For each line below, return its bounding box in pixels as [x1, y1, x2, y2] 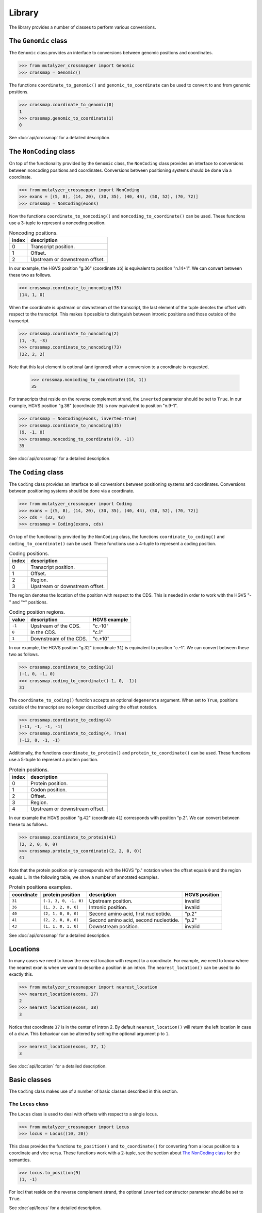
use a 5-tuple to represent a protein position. [9, 757, 98, 763]
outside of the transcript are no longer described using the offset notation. [9, 704, 158, 710]
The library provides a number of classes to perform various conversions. [9, 24, 156, 30]
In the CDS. [30, 629, 57, 636]
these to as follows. [9, 821, 48, 827]
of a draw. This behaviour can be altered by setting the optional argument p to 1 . [9, 1031, 170, 1037]
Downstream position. [89, 923, 139, 930]
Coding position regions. [9, 609, 65, 616]
